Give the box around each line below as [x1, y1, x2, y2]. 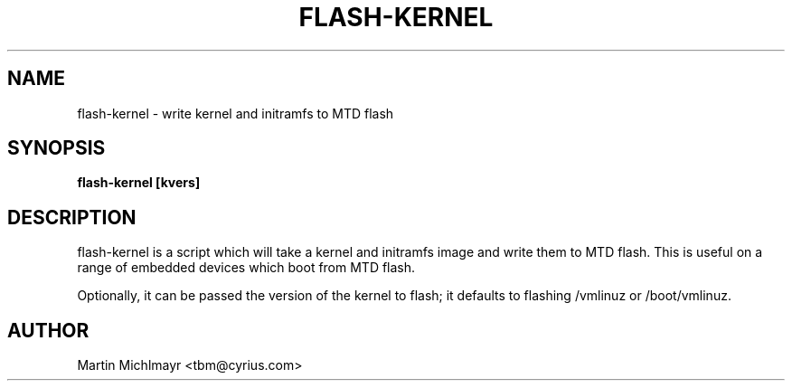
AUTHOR [7, 318, 90, 342]
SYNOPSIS [7, 137, 106, 160]
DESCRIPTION [7, 205, 137, 229]
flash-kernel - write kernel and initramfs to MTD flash [77, 105, 394, 121]
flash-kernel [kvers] [77, 175, 201, 191]
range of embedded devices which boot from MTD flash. [77, 260, 416, 276]
